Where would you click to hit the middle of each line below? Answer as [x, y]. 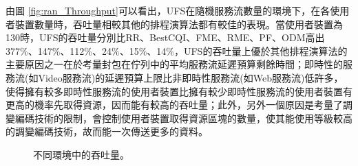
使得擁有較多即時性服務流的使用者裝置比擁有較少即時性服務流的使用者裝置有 [179, 91]
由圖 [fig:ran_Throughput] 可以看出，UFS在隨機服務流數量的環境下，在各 [168, 10]
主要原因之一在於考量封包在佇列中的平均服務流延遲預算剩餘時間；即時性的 [174, 64]
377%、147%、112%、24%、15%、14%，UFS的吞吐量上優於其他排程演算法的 [177, 50]
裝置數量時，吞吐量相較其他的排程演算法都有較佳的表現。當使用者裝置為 [179, 24]
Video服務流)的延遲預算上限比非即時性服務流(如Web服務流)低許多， [191, 77]
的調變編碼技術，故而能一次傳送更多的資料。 [107, 131]
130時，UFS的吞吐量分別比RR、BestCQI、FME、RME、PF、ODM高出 [165, 37]
